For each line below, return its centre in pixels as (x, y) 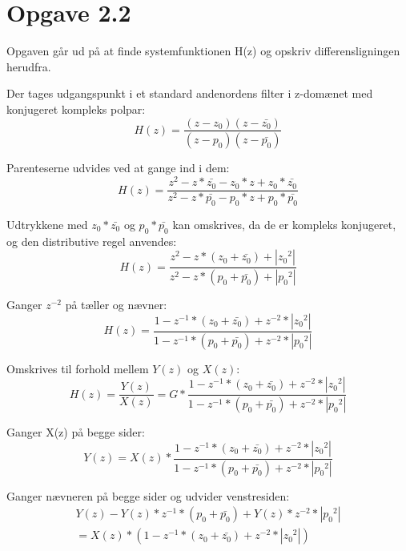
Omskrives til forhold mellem (78, 368)
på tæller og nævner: (116, 305)
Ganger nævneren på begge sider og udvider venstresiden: (148, 495)
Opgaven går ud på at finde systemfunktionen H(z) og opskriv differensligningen (203, 51)
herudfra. (29, 66)
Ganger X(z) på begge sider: (76, 432)
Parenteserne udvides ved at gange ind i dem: (118, 168)
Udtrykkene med (47, 224)
